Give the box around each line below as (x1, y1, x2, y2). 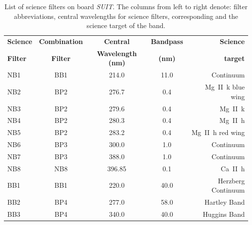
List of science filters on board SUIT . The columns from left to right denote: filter (4, 1, 248, 11)
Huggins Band (203, 209, 245, 219)
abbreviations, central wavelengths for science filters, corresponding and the (14, 11, 238, 21)
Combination (39, 36, 83, 46)
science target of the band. (86, 20, 166, 30)
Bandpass (151, 36, 183, 46)
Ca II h (220, 163, 245, 173)
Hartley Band (204, 197, 245, 207)
